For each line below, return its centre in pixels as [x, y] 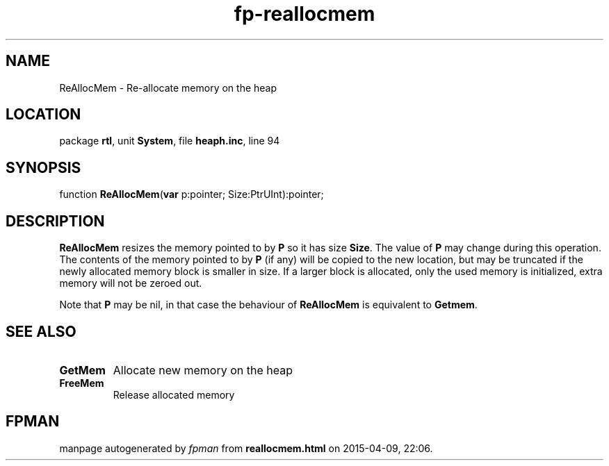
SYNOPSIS [43, 167]
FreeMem [82, 383]
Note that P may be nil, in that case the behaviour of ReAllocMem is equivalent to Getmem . [268, 305]
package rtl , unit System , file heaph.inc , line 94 [170, 141]
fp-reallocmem [304, 14]
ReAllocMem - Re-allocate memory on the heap [168, 88]
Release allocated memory [174, 394]
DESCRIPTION [55, 221]
